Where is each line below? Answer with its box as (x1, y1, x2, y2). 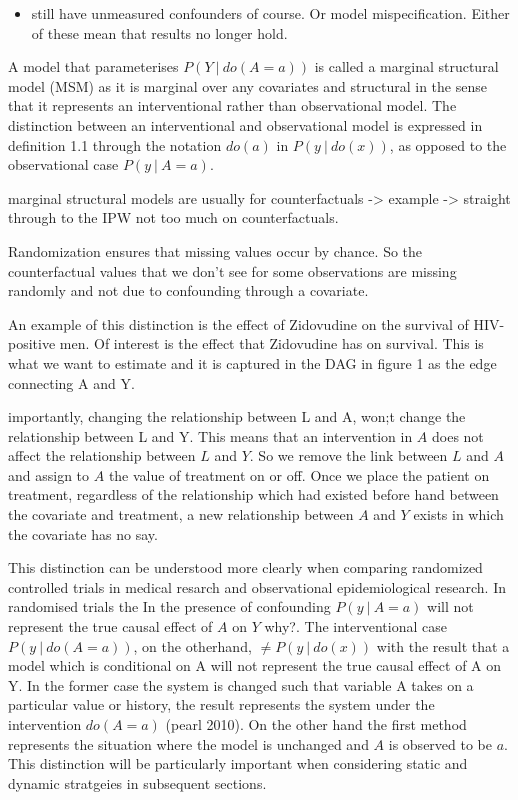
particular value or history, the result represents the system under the (8, 694, 435, 715)
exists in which (413, 504, 504, 525)
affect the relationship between (8, 445, 196, 466)
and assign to (8, 464, 90, 485)
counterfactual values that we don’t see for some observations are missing (8, 260, 457, 281)
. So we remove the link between (249, 445, 448, 466)
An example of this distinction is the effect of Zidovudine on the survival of (8, 313, 469, 334)
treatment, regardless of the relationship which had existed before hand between (8, 484, 499, 505)
